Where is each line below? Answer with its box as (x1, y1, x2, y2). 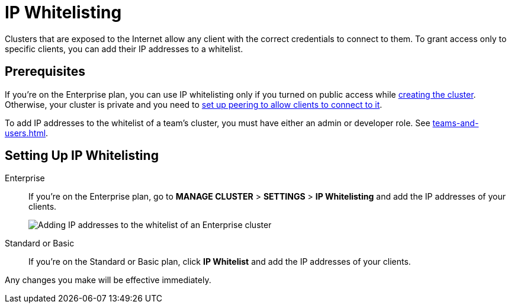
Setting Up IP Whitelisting (5, 148, 159, 163)
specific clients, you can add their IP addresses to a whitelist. (5, 43, 243, 54)
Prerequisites (5, 64, 85, 79)
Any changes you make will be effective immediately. (5, 275, 211, 285)
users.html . (5, 127, 49, 138)
